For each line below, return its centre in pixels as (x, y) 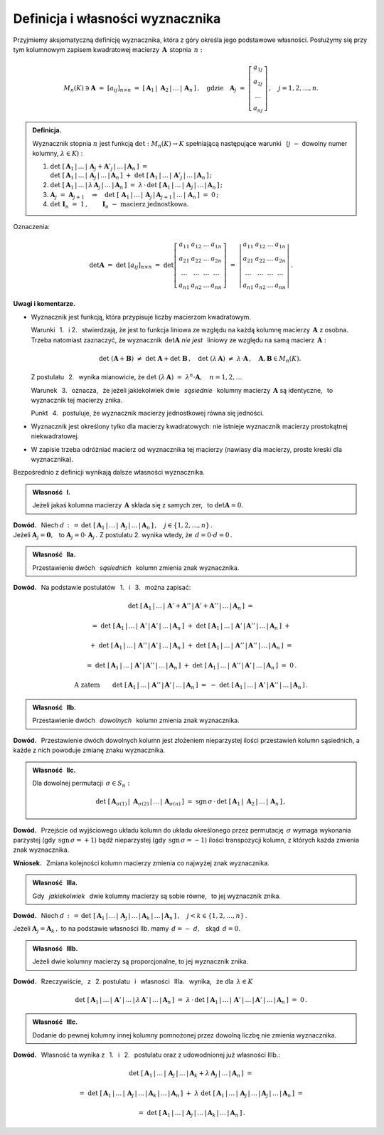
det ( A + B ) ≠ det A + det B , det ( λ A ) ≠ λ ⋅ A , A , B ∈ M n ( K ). (200, 359)
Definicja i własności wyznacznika (117, 19)
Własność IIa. (54, 554)
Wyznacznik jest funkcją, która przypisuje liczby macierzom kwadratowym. (141, 317)
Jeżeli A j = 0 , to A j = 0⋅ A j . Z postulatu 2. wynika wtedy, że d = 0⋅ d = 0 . (123, 535)
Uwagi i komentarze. (44, 304)
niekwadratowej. (55, 436)
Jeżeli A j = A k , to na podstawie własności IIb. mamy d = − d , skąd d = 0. (127, 930)
